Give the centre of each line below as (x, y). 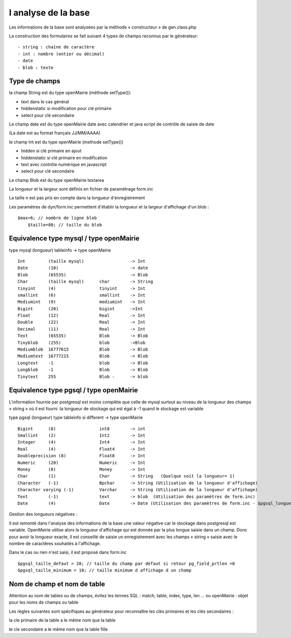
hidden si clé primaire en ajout (51, 151)
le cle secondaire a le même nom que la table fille (58, 629)
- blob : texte (36, 67)
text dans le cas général (45, 101)
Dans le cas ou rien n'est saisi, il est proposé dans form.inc (68, 552)
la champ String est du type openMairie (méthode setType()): (70, 93)
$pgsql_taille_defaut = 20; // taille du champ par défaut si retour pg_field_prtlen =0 (126, 563)
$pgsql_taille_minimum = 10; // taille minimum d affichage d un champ (105, 570)
